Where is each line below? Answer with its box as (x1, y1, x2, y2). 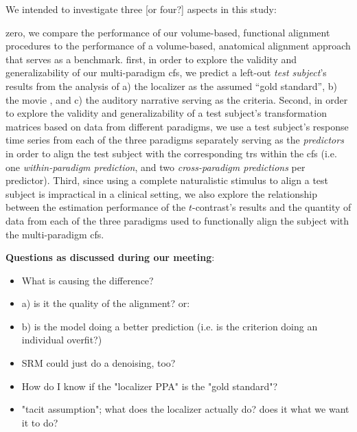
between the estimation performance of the (5, 200, 186, 214)
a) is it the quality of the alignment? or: (21, 296, 190, 310)
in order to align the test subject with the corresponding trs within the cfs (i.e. (5, 146, 337, 160)
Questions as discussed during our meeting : (5, 250, 215, 264)
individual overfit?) (21, 332, 102, 347)
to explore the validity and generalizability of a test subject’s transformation (5, 106, 327, 120)
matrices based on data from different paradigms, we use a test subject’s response (5, 119, 349, 133)
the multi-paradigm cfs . (5, 227, 104, 241)
